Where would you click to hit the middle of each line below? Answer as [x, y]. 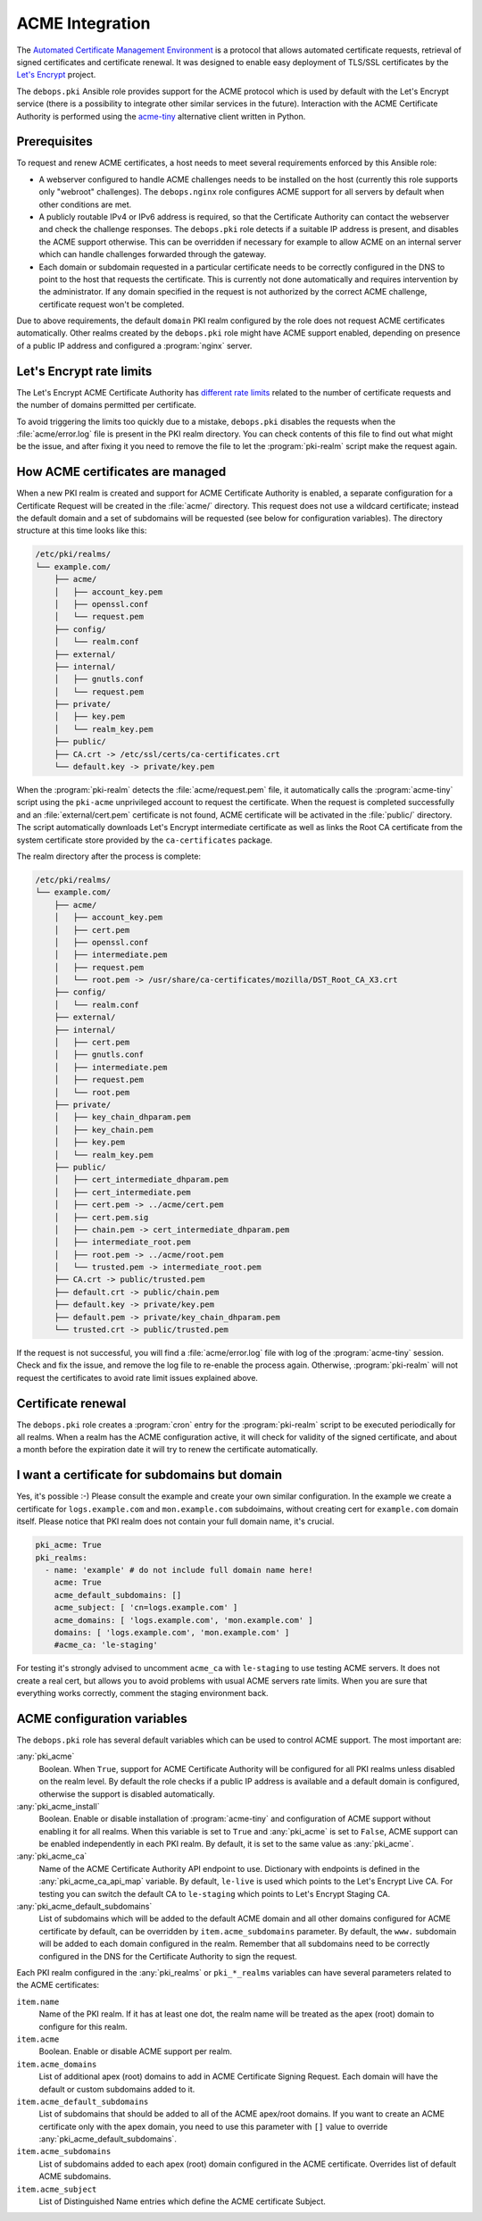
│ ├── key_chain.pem [104, 1130]
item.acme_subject [57, 2189]
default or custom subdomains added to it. [117, 2089]
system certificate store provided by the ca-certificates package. [145, 840]
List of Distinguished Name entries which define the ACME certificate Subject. [182, 2201]
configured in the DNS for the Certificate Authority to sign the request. [168, 1956]
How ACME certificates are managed [121, 472]
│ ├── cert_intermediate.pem [122, 1192]
